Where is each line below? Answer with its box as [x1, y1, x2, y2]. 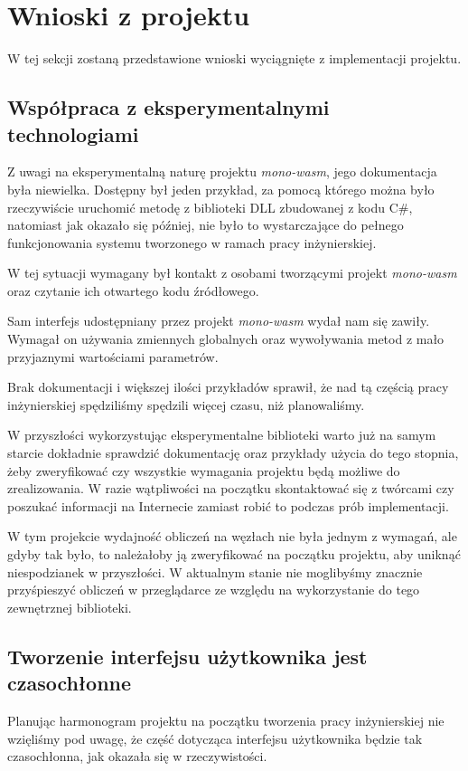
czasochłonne [7, 669, 132, 697]
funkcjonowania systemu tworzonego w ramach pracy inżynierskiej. [7, 233, 377, 252]
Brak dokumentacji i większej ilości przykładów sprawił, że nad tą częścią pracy [7, 377, 449, 396]
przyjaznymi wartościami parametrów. [7, 347, 219, 366]
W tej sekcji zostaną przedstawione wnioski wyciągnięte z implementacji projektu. [7, 49, 462, 68]
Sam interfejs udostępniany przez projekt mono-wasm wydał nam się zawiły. [7, 311, 430, 330]
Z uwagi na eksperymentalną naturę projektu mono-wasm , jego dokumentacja [7, 162, 437, 181]
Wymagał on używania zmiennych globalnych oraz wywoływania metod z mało [7, 329, 445, 348]
